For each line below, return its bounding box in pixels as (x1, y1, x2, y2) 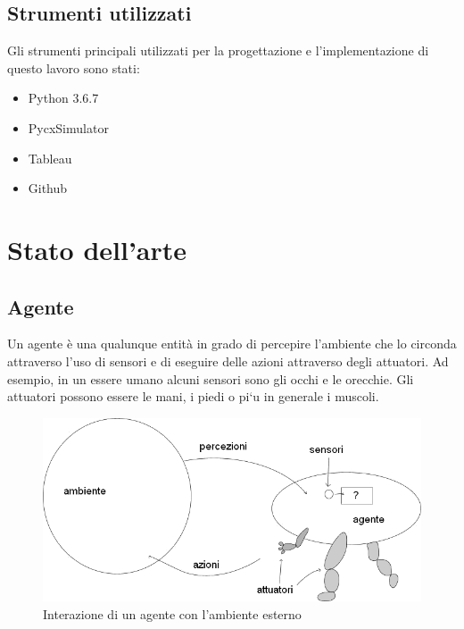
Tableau (28, 148, 72, 167)
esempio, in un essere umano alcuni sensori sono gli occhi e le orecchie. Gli (7, 369, 414, 388)
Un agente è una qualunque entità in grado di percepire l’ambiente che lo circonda (7, 334, 457, 353)
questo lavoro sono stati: (7, 58, 140, 77)
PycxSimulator (28, 118, 109, 137)
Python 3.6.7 (28, 88, 99, 107)
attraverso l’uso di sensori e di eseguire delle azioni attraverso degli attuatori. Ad (7, 351, 449, 370)
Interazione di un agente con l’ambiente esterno (43, 604, 302, 623)
